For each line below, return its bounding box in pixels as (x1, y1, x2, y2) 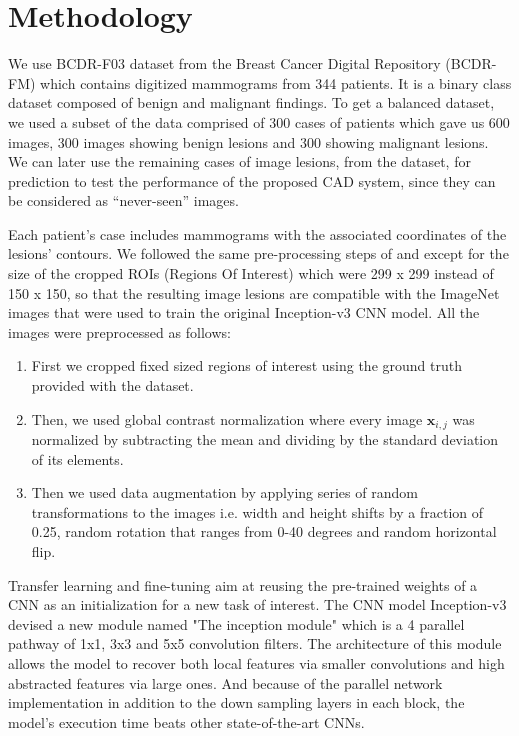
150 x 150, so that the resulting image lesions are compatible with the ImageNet (8, 282, 500, 303)
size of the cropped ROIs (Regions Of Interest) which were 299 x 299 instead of (8, 263, 494, 284)
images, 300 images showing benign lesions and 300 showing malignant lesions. (8, 131, 489, 152)
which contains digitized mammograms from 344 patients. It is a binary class (40, 72, 512, 93)
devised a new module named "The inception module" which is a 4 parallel (8, 613, 465, 634)
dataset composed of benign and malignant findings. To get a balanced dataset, (8, 92, 495, 113)
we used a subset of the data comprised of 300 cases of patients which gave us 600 (8, 111, 510, 132)
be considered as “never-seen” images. (8, 190, 239, 211)
